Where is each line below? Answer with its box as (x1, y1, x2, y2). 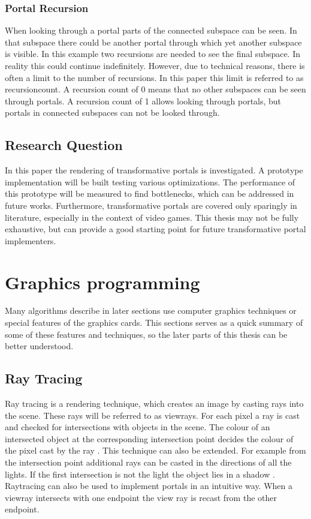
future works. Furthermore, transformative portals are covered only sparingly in (5, 199, 297, 211)
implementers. (5, 234, 56, 247)
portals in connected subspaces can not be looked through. (5, 106, 220, 119)
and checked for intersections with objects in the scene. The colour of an (5, 421, 270, 433)
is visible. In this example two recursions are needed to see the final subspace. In (5, 47, 301, 60)
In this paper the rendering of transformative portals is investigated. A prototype (5, 164, 303, 176)
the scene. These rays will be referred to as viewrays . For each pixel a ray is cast (5, 409, 300, 421)
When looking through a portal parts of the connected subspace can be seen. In (5, 24, 297, 37)
